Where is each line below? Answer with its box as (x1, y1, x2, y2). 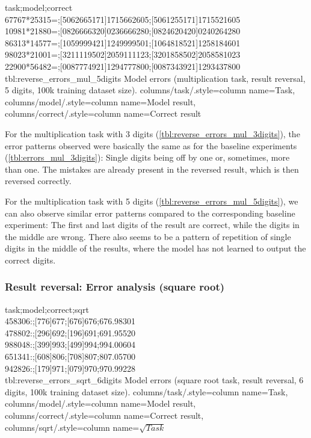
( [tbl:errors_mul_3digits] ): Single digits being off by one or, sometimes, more (5, 151, 290, 164)
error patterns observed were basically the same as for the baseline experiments (5, 139, 297, 152)
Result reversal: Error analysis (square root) (5, 279, 225, 294)
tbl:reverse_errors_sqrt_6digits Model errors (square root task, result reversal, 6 (5, 374, 304, 386)
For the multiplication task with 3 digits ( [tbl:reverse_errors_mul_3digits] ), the (5, 127, 300, 140)
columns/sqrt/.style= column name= (5, 421, 140, 433)
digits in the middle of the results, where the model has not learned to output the (5, 242, 306, 254)
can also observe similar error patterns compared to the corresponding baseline (5, 206, 295, 219)
